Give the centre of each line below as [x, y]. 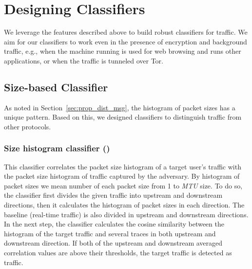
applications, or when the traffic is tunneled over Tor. [84, 60]
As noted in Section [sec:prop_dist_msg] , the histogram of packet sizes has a [120, 107]
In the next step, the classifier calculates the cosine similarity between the [114, 224]
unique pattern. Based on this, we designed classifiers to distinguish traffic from [123, 117]
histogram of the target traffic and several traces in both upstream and [110, 233]
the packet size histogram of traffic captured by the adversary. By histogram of [122, 176]
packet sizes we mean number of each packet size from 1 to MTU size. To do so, [123, 185]
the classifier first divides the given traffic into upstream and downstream [113, 195]
